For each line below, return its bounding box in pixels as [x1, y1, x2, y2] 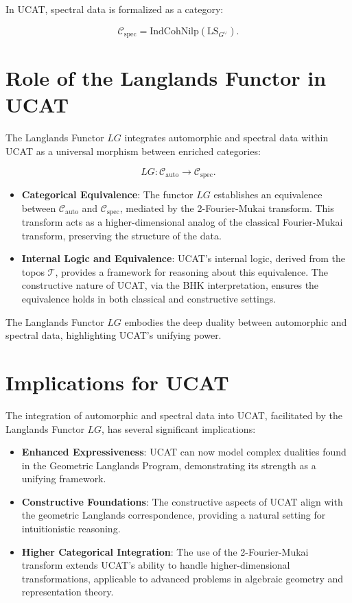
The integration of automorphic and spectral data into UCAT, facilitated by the [5, 407, 343, 422]
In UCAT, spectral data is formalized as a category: [5, 2, 224, 16]
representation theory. [21, 584, 114, 599]
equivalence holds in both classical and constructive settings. [21, 292, 277, 306]
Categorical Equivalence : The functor [21, 187, 193, 201]
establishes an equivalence [213, 187, 322, 201]
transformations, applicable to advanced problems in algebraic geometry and [21, 571, 344, 585]
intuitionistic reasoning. [21, 521, 121, 536]
